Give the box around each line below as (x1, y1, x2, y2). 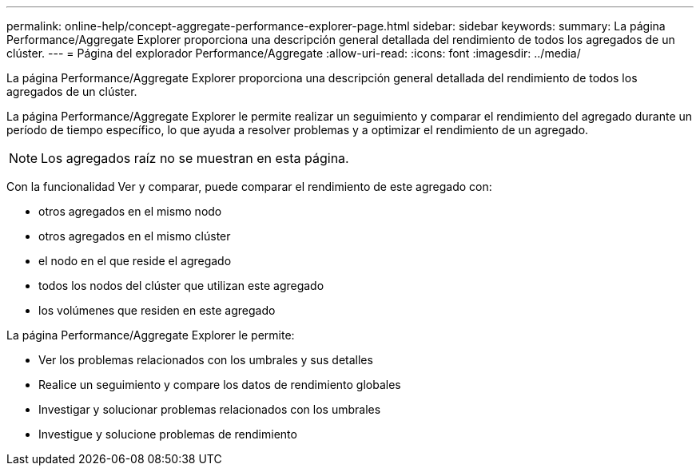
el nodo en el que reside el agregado (38, 254, 232, 268)
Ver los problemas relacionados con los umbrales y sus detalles (38, 353, 373, 367)
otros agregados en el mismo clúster (38, 229, 231, 243)
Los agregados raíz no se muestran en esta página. (41, 150, 349, 166)
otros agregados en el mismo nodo (38, 204, 222, 218)
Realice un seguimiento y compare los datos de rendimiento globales (38, 378, 401, 391)
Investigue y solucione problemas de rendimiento (38, 427, 297, 441)
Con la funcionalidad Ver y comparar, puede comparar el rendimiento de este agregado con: (6, 180, 492, 193)
